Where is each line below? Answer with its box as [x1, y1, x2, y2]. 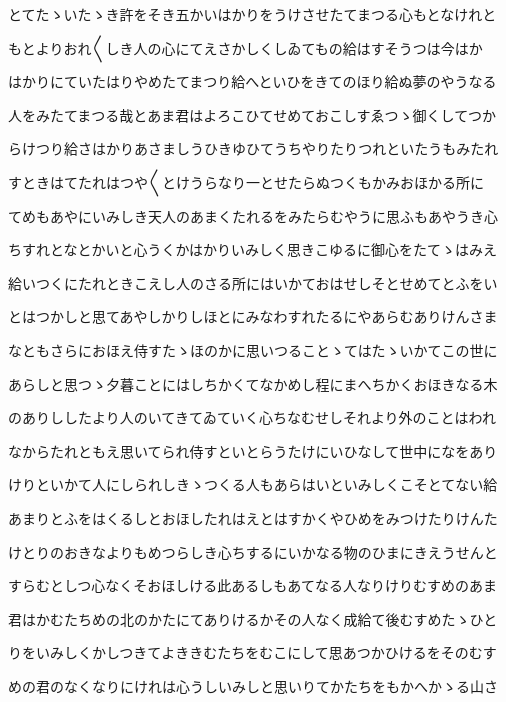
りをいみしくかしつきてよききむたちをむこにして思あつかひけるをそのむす [8, 642, 497, 663]
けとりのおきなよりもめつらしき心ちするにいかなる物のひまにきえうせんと [8, 541, 498, 562]
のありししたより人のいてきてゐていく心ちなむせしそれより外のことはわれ [8, 407, 496, 428]
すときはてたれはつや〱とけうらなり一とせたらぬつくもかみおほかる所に [8, 171, 484, 192]
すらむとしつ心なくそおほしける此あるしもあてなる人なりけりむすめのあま [8, 575, 497, 596]
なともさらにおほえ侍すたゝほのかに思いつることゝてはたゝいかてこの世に [8, 339, 498, 360]
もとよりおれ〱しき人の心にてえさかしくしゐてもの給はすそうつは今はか [8, 37, 483, 58]
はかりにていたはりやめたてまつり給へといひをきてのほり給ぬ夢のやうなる [8, 71, 497, 92]
